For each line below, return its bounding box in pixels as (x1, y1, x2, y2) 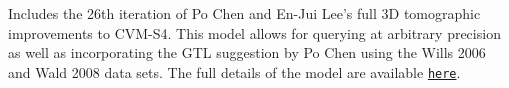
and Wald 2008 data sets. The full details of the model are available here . (8, 61, 461, 82)
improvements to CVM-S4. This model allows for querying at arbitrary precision (8, 22, 501, 43)
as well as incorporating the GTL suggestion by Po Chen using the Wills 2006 (8, 42, 486, 63)
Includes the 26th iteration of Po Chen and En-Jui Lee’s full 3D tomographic (8, 3, 481, 23)
